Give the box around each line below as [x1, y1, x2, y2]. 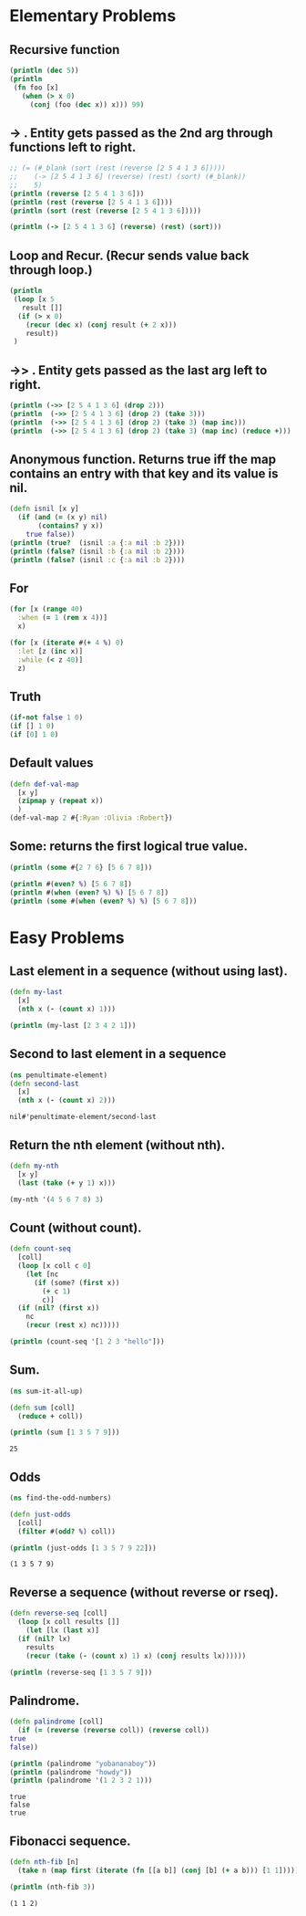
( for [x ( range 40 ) [9, 604, 84, 614]
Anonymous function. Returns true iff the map [9, 451, 276, 466]
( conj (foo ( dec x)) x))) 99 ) [29, 99, 145, 110]
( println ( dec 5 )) [9, 66, 79, 75]
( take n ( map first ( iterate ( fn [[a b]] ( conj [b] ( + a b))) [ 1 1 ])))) [17, 1866, 300, 1875]
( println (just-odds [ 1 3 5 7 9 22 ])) [9, 1544, 157, 1553]
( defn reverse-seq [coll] [9, 1608, 107, 1618]
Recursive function [9, 42, 120, 58]
